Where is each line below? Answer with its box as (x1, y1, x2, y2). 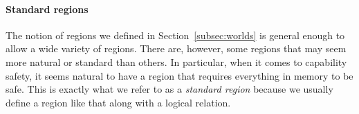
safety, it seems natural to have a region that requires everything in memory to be (6, 68, 353, 82)
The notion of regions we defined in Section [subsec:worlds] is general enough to (6, 27, 345, 42)
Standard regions (6, 1, 89, 16)
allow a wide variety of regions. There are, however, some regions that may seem (6, 41, 347, 56)
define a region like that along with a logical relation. (6, 95, 231, 109)
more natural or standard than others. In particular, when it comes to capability (6, 54, 347, 69)
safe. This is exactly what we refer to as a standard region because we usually (6, 82, 333, 96)
